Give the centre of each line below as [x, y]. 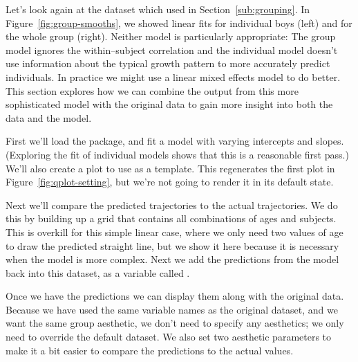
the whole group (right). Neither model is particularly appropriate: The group [171, 36]
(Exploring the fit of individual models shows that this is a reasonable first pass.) [177, 154]
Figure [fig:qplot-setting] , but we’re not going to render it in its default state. [170, 182]
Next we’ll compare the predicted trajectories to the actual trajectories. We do [172, 205]
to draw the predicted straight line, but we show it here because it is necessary [172, 245]
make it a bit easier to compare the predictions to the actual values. [150, 350]
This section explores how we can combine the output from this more [152, 90]
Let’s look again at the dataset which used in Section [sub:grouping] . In [158, 9]
